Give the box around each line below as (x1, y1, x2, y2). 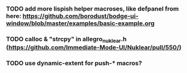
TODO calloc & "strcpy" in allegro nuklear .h (6, 34, 127, 44)
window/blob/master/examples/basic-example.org (6, 19, 155, 27)
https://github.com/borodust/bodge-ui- (22, 12, 139, 20)
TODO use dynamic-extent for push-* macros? (6, 59, 142, 67)
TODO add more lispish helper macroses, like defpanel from (6, 5, 179, 13)
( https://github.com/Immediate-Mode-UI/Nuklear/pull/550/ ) (6, 43, 182, 51)
